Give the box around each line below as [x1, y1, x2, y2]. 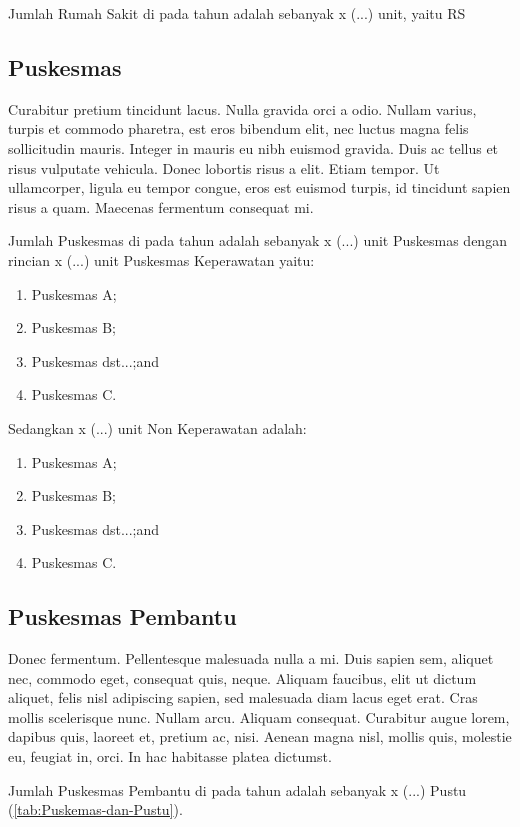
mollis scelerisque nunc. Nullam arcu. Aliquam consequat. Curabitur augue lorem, [8, 706, 510, 727]
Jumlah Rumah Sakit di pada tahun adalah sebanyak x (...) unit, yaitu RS [8, 3, 466, 23]
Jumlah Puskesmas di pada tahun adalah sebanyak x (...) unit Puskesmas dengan [8, 230, 507, 251]
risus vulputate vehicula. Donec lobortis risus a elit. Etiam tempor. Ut [8, 157, 440, 178]
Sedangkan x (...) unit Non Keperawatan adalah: [8, 417, 307, 438]
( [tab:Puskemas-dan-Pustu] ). [8, 799, 183, 820]
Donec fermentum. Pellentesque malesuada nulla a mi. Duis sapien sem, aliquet [8, 648, 494, 669]
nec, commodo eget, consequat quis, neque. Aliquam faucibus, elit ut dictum [8, 667, 477, 688]
